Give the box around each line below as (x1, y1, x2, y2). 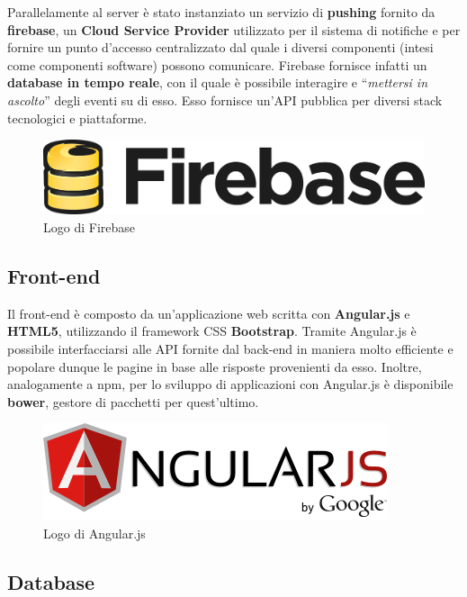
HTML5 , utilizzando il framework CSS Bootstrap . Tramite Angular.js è (7, 321, 417, 340)
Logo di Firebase (43, 217, 136, 236)
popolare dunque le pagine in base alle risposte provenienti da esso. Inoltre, (7, 357, 422, 375)
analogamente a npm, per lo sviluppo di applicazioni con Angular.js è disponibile (7, 375, 454, 393)
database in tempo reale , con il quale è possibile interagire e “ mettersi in (7, 73, 428, 92)
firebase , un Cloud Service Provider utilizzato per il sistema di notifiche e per (7, 20, 461, 39)
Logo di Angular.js (43, 523, 146, 542)
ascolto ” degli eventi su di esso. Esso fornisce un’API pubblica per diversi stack (7, 90, 443, 109)
